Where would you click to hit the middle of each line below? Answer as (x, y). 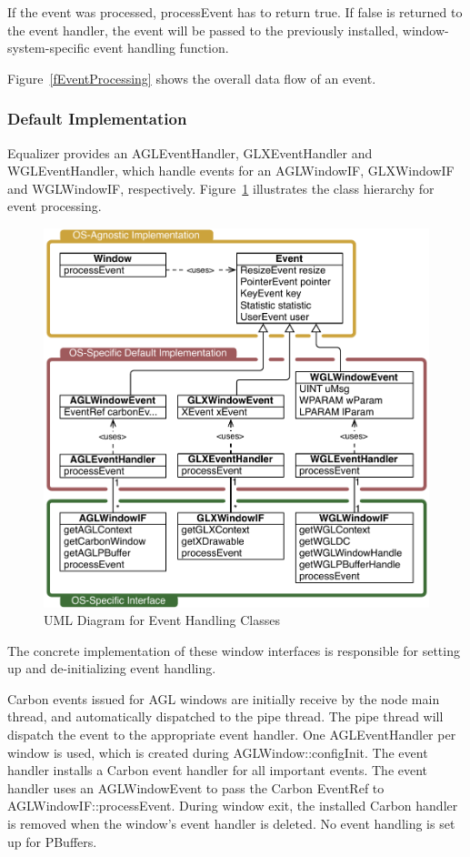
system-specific (49, 48)
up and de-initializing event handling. (112, 668)
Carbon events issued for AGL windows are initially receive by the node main (224, 698)
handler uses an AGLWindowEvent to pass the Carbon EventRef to (196, 787)
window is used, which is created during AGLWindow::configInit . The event (218, 752)
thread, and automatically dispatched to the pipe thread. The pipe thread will (225, 716)
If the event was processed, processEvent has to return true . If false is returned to (235, 12)
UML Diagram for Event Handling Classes (162, 620)
